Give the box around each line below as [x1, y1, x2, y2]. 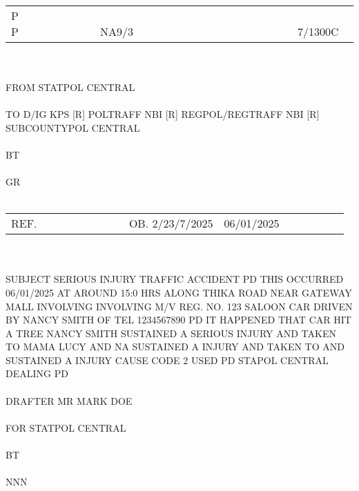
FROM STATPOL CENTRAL [6, 79, 135, 94]
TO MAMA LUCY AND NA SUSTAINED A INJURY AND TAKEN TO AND [6, 339, 345, 354]
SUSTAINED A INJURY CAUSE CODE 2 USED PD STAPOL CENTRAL [6, 352, 329, 367]
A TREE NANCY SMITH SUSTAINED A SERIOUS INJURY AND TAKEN [6, 325, 336, 340]
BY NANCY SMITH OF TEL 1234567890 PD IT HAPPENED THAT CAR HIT [6, 312, 351, 327]
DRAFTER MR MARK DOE [6, 393, 133, 408]
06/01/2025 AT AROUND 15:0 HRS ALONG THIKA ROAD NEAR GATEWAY [6, 285, 352, 299]
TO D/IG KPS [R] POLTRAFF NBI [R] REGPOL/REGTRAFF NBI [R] [6, 106, 320, 121]
